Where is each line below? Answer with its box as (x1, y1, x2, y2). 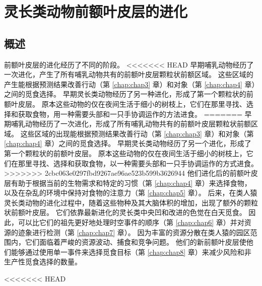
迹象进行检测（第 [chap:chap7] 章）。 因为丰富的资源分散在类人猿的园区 (18, 227, 250, 237)
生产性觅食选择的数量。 (4, 256, 82, 267)
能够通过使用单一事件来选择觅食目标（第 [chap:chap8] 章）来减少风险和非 (11, 246, 251, 257)
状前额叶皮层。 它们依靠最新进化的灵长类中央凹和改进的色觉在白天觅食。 (4, 207, 246, 218)
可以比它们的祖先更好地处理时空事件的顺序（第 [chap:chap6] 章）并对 (18, 217, 244, 228)
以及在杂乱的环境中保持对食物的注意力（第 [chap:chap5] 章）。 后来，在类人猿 (4, 187, 257, 198)
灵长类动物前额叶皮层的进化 (4, 1, 188, 22)
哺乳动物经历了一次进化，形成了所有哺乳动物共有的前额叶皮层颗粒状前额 (11, 118, 251, 129)
